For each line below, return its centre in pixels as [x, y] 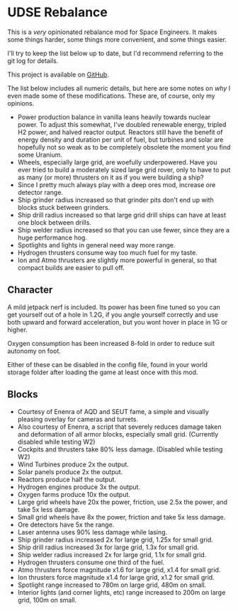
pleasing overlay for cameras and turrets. [78, 419]
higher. [18, 330]
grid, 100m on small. [47, 600]
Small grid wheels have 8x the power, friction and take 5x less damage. [121, 517]
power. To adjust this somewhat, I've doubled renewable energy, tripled [122, 124]
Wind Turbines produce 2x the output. [73, 464]
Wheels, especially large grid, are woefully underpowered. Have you [117, 162]
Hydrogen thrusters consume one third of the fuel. [91, 562]
